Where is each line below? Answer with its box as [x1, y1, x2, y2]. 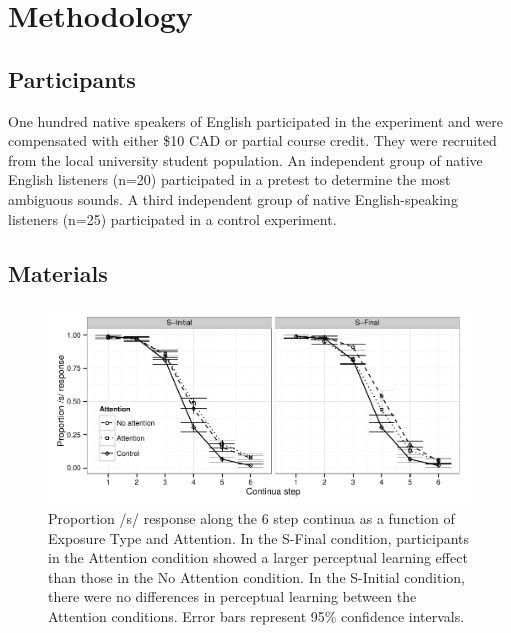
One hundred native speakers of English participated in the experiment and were [8, 110, 503, 131]
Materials [8, 257, 108, 288]
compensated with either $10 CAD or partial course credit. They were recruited [8, 130, 497, 151]
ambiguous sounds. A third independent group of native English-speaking [8, 188, 458, 209]
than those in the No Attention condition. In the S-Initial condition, [48, 566, 466, 587]
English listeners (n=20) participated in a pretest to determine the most [8, 169, 451, 190]
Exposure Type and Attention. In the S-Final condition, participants [48, 527, 470, 548]
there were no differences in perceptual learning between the [48, 586, 417, 607]
